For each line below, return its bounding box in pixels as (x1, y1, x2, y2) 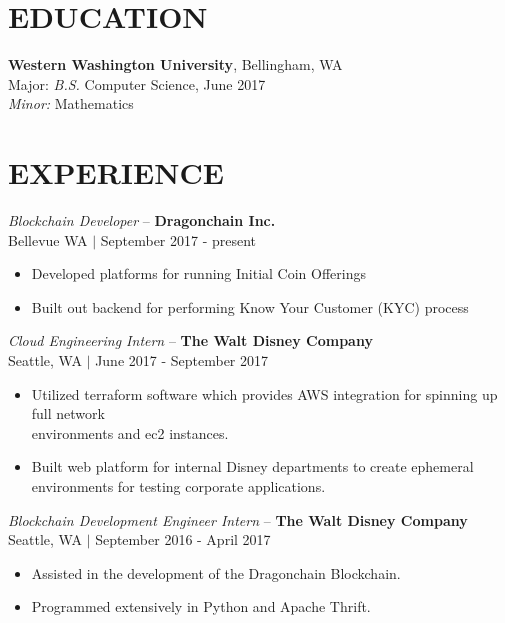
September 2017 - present (100, 229, 257, 250)
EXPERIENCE (8, 152, 224, 193)
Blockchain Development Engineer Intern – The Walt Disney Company (8, 509, 468, 530)
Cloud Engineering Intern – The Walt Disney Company (8, 330, 373, 351)
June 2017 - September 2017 (95, 350, 269, 370)
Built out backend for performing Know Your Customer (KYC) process (31, 296, 469, 317)
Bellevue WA (8, 229, 88, 250)
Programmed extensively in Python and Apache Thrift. (31, 596, 371, 617)
